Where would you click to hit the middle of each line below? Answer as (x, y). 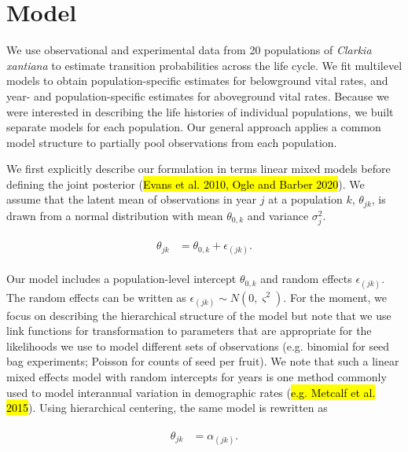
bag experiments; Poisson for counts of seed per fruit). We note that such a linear (203, 361)
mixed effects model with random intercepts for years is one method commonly (197, 377)
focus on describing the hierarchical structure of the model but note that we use (199, 315)
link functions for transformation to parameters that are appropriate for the (189, 331)
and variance (278, 215)
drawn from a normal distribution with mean (115, 215)
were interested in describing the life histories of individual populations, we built (200, 111)
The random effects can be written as (96, 297)
